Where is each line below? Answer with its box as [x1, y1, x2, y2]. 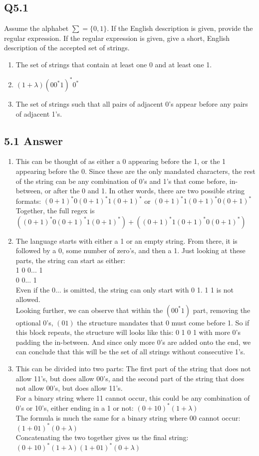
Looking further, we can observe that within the [15, 304, 163, 315]
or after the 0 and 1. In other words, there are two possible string [44, 185, 245, 196]
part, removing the [193, 304, 251, 315]
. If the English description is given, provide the [107, 23, 253, 33]
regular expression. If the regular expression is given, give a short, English [4, 32, 230, 43]
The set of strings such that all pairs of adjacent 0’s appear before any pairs [15, 99, 248, 109]
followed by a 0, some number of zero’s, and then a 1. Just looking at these [15, 245, 246, 256]
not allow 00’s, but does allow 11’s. [15, 383, 123, 393]
